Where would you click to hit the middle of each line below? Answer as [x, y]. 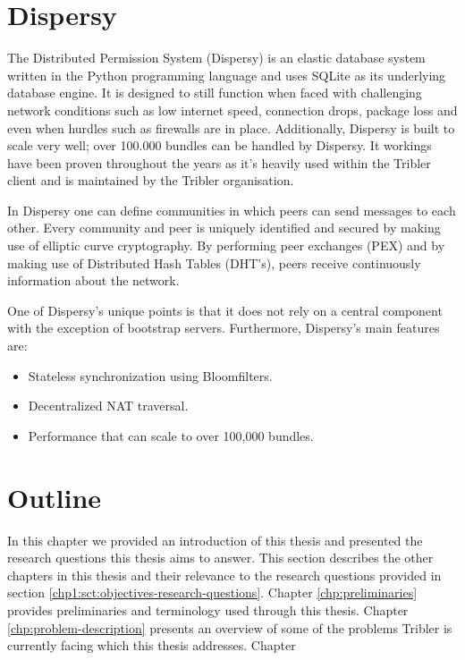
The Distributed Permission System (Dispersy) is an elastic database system [216, 58]
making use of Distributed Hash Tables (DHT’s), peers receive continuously [214, 262]
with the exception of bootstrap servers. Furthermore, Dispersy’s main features [224, 328]
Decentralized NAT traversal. [108, 406]
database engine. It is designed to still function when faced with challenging [215, 93]
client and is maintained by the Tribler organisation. [151, 180]
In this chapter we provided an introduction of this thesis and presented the [215, 540]
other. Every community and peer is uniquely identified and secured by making [224, 228]
